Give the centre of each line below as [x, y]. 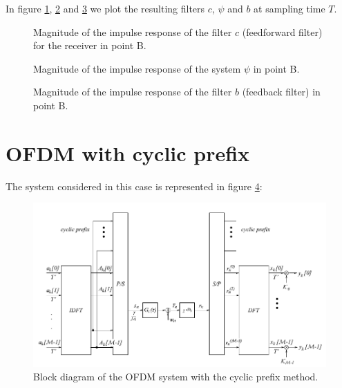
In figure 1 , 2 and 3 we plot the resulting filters [105, 8]
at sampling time [289, 8]
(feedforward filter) [282, 31]
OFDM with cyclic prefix [128, 153]
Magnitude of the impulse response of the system [137, 68]
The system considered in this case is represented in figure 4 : [134, 186]
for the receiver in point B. [90, 45]
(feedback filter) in [281, 92]
